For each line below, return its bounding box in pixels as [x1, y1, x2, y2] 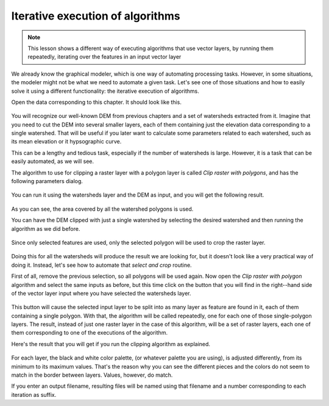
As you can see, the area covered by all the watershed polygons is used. [11, 205, 194, 212]
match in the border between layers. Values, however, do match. [11, 371, 173, 379]
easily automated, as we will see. [11, 158, 94, 165]
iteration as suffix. [11, 391, 57, 398]
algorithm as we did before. [11, 225, 80, 232]
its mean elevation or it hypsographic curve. [11, 138, 122, 145]
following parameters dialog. [11, 178, 83, 185]
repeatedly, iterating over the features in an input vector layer [27, 53, 182, 60]
